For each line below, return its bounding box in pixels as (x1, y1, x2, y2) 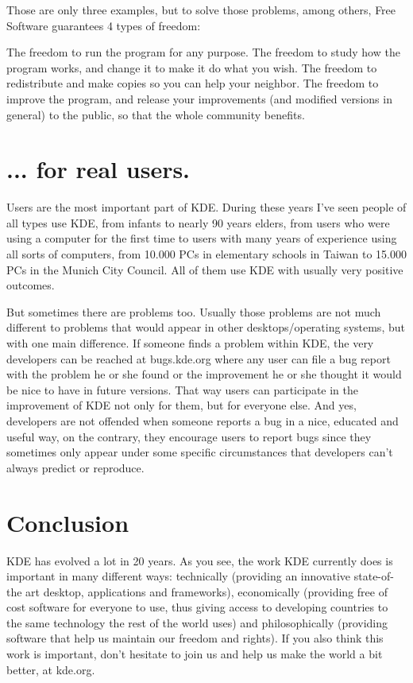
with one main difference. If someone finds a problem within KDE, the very (6, 335, 374, 351)
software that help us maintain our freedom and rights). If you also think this (6, 630, 384, 646)
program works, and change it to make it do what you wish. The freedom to (6, 59, 377, 76)
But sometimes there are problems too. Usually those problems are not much (6, 303, 381, 320)
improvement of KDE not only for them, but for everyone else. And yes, (6, 397, 357, 413)
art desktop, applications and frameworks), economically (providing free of (25, 583, 388, 600)
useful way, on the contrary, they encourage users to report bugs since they (6, 428, 372, 444)
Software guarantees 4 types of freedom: (6, 17, 201, 33)
